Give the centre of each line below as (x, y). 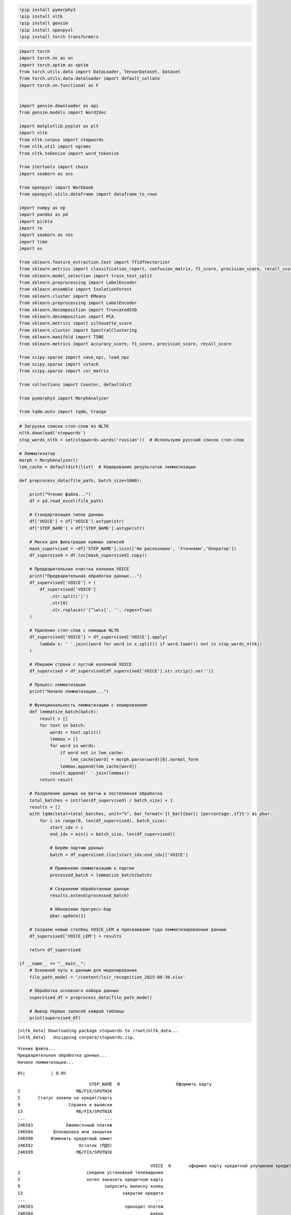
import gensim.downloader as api (59, 105)
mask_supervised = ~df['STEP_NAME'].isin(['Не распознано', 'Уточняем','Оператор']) (133, 549)
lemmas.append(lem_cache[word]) (98, 766)
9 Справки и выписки (65, 1105)
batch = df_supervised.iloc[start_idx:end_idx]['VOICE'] (119, 855)
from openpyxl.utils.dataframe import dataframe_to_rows (88, 194)
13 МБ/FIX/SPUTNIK (65, 1111)
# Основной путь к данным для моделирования (83, 970)
